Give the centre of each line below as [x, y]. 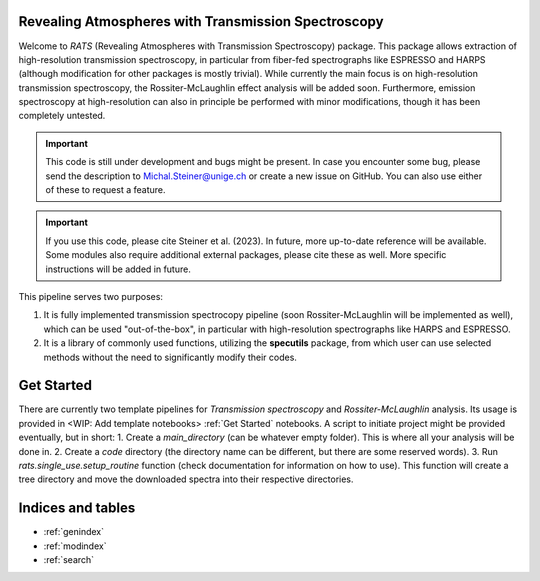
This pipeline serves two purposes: [91, 296]
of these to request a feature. [105, 190]
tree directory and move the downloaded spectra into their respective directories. [186, 479]
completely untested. [62, 116]
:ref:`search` [69, 560]
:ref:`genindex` [74, 532]
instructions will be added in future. [118, 269]
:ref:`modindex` [75, 546]
